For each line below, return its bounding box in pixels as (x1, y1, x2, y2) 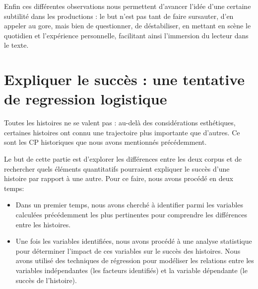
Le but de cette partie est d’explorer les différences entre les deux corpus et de (4, 154, 242, 164)
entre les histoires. (15, 219, 71, 229)
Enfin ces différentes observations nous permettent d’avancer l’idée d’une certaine (4, 1, 251, 11)
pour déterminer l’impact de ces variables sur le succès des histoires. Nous (15, 245, 241, 256)
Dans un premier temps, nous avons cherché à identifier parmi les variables (15, 199, 243, 210)
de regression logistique (4, 89, 167, 109)
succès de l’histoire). (15, 275, 77, 285)
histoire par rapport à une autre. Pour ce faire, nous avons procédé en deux (4, 173, 233, 184)
